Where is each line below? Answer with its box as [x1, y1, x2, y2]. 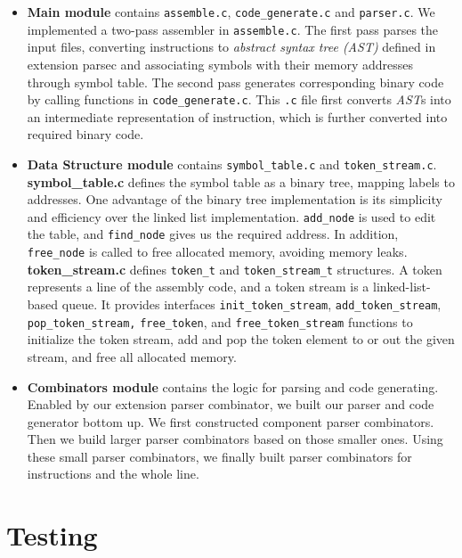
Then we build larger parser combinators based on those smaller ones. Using [27, 430, 443, 448]
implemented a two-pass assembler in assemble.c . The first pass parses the [27, 20, 439, 38]
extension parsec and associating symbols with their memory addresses [27, 54, 414, 73]
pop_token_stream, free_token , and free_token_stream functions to [27, 312, 413, 331]
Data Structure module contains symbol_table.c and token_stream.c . [27, 154, 437, 173]
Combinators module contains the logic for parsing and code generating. [27, 377, 439, 396]
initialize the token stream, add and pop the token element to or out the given [27, 330, 455, 349]
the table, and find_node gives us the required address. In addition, [27, 225, 399, 243]
